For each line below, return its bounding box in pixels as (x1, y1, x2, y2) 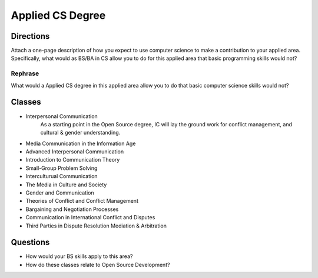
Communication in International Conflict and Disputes (25, 214, 155, 221)
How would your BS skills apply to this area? (25, 253, 133, 260)
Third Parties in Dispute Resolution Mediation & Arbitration (25, 222, 167, 229)
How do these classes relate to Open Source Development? (25, 261, 170, 268)
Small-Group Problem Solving (25, 165, 98, 172)
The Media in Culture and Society (25, 181, 107, 188)
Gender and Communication (25, 189, 94, 196)
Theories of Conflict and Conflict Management (25, 197, 138, 205)
